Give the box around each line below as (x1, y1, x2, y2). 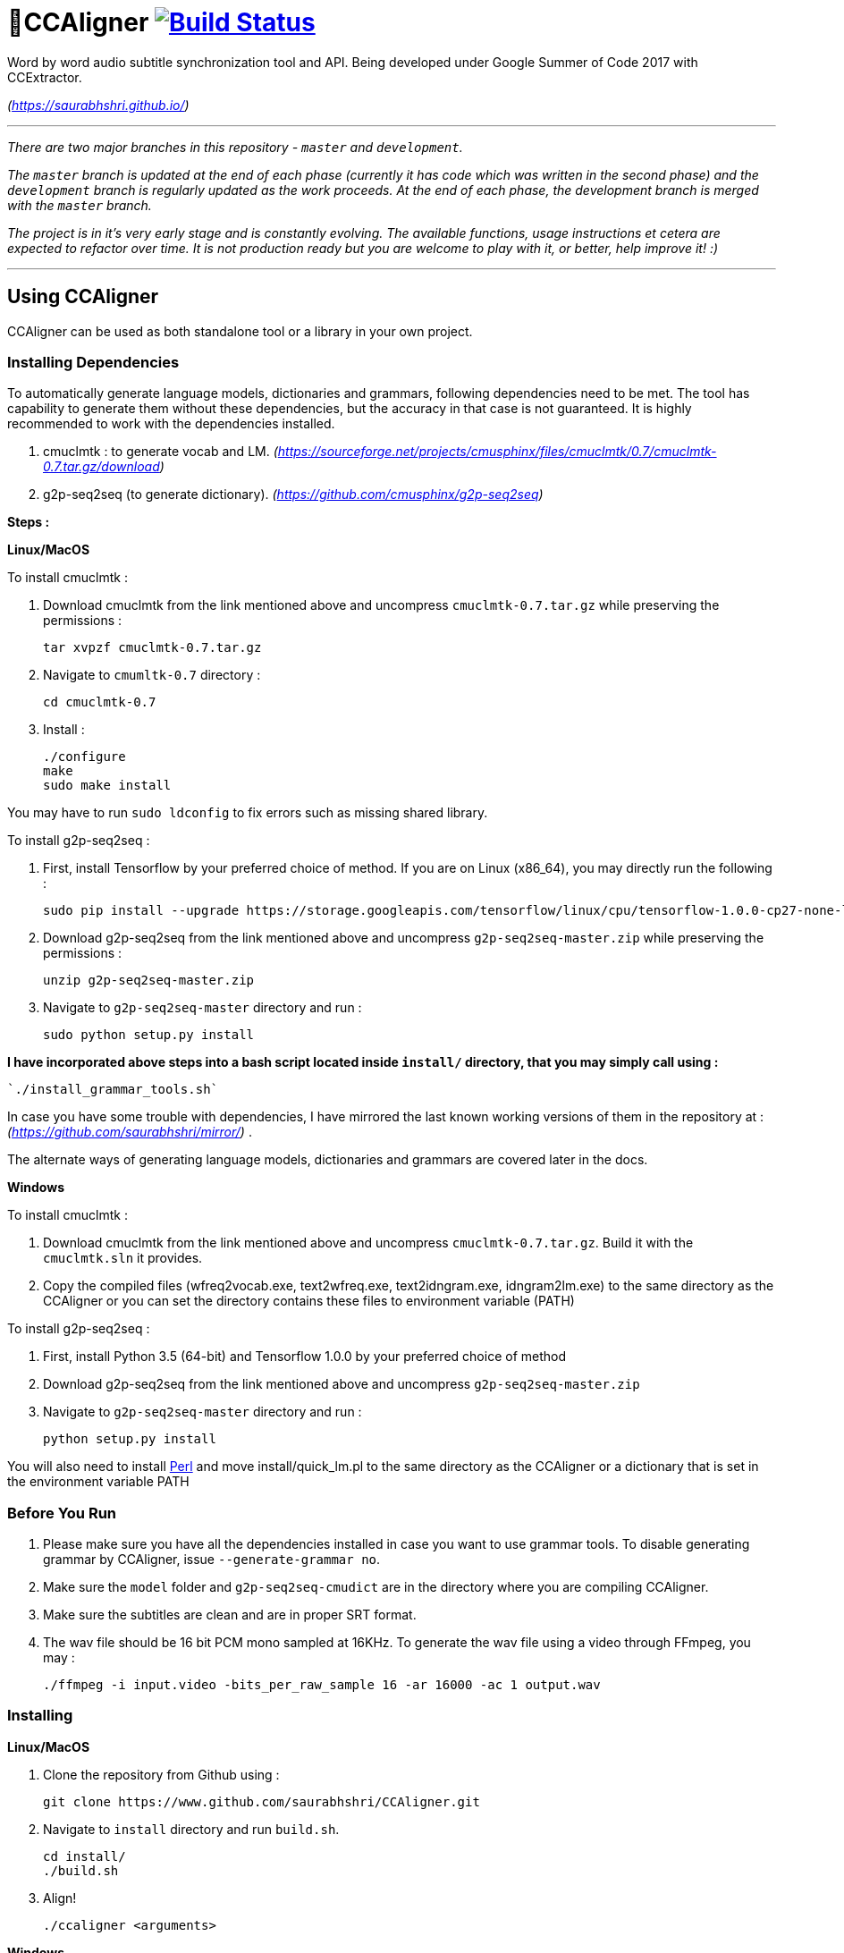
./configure (43, 749, 126, 765)
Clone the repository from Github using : (43, 1766, 280, 1782)
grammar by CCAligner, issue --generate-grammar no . (43, 1551, 381, 1568)
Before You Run (7, 1503, 117, 1522)
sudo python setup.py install (43, 1027, 255, 1043)
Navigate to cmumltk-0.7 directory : (43, 667, 261, 683)
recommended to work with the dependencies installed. (7, 416, 335, 432)
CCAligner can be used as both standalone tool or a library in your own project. (7, 323, 473, 339)
